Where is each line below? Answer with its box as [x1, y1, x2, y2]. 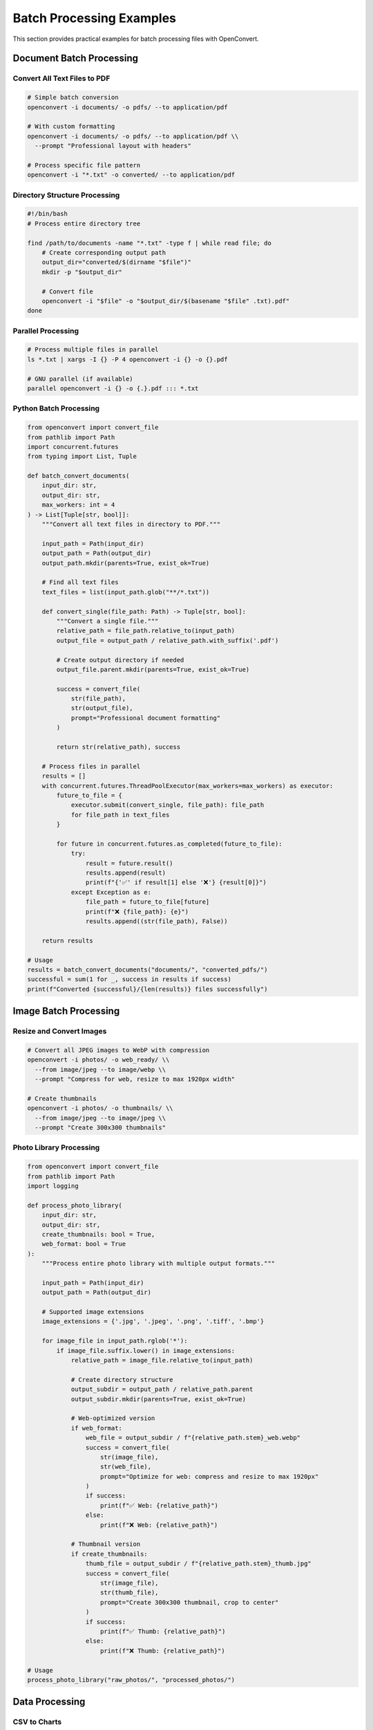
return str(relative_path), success [56, 743, 181, 751]
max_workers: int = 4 [41, 501, 115, 509]
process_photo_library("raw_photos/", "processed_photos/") [27, 1675, 236, 1684]
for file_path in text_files [70, 810, 170, 819]
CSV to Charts [12, 1717, 62, 1727]
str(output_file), [70, 704, 134, 712]
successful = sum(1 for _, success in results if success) [27, 976, 231, 983]
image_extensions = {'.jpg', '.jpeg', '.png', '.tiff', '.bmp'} [41, 1318, 265, 1325]
